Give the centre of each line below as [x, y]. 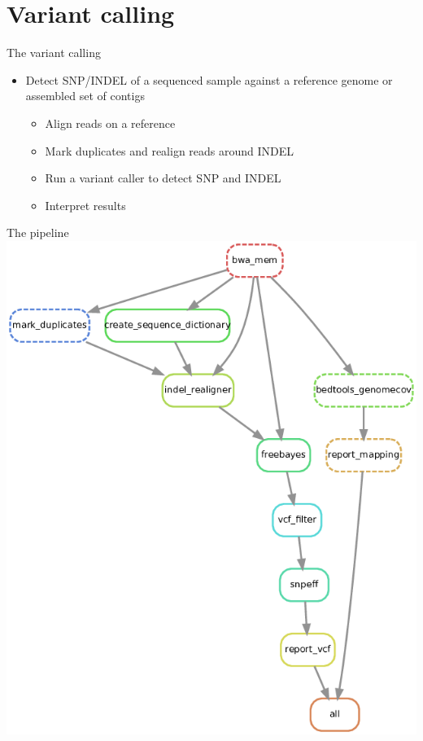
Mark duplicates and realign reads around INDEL [170, 150]
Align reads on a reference [110, 123]
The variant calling [54, 53]
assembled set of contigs [85, 96]
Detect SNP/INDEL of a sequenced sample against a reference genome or [209, 79]
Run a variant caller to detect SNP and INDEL [163, 178]
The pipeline [38, 232]
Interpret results [85, 205]
